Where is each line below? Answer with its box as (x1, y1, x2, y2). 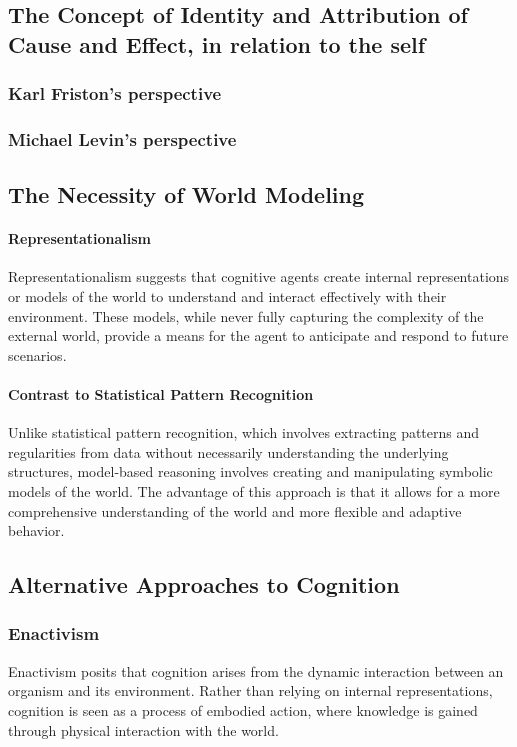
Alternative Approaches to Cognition (8, 569, 400, 600)
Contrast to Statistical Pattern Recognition (8, 384, 314, 404)
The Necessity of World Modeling (8, 179, 365, 210)
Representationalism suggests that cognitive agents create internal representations (8, 266, 510, 287)
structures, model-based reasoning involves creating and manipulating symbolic (8, 461, 493, 482)
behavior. (8, 520, 65, 541)
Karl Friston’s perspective (8, 81, 222, 106)
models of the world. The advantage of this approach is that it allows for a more (8, 480, 500, 501)
